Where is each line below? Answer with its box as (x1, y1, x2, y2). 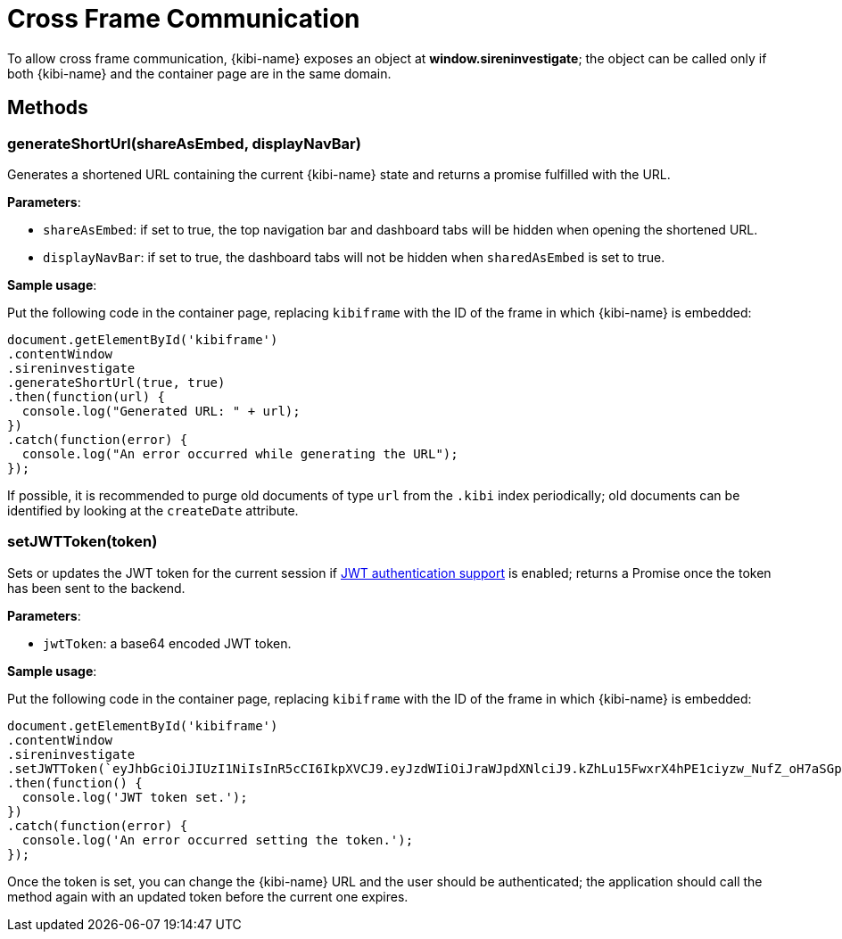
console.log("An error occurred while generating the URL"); (21, 446, 458, 461)
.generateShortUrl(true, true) (7, 375, 226, 390)
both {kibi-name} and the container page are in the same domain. (7, 65, 392, 81)
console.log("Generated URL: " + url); (21, 403, 301, 418)
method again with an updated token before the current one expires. (7, 888, 409, 904)
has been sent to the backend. (7, 580, 186, 596)
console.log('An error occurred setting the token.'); (21, 832, 414, 847)
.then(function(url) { (7, 389, 166, 404)
